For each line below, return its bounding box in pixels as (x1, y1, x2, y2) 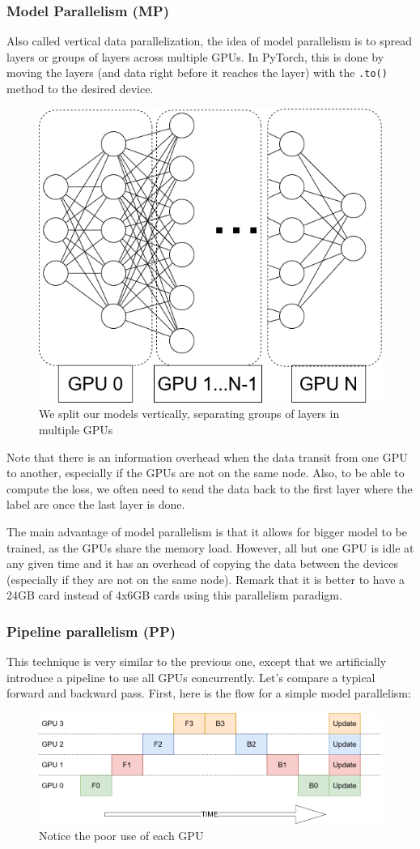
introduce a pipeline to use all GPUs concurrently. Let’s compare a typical (6, 668, 375, 685)
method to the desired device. (6, 80, 154, 97)
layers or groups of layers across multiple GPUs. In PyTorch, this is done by (6, 48, 384, 65)
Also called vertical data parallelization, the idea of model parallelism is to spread (6, 32, 412, 49)
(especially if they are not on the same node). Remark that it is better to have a (6, 570, 405, 587)
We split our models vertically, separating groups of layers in (39, 405, 340, 422)
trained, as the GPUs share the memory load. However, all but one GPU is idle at (6, 539, 414, 556)
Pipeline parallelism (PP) (6, 621, 176, 641)
